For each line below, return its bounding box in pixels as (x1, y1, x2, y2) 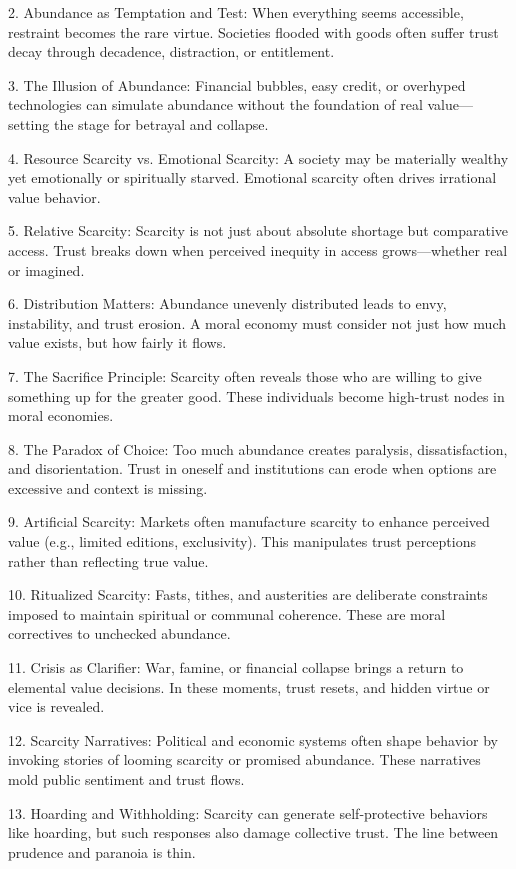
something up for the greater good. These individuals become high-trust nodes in (8, 385, 505, 406)
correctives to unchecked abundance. (8, 623, 231, 644)
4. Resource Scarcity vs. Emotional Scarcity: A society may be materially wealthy (8, 147, 509, 168)
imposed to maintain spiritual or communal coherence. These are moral (8, 603, 446, 624)
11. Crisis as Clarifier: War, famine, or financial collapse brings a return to (8, 657, 464, 678)
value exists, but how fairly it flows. (8, 332, 227, 353)
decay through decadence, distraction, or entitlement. (8, 41, 335, 62)
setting (8, 113, 50, 134)
